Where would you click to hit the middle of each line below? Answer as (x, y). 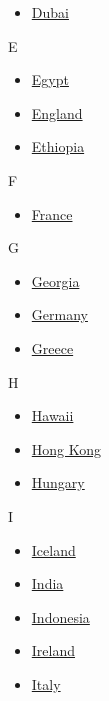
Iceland (53, 549)
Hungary (58, 482)
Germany (59, 314)
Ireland (53, 650)
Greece (52, 347)
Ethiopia (58, 146)
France (52, 213)
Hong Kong (66, 448)
